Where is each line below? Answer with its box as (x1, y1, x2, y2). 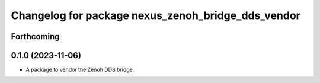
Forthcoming (11, 31, 60, 41)
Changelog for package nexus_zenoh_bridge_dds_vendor (11, 9, 300, 22)
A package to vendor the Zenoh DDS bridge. (25, 66, 135, 74)
